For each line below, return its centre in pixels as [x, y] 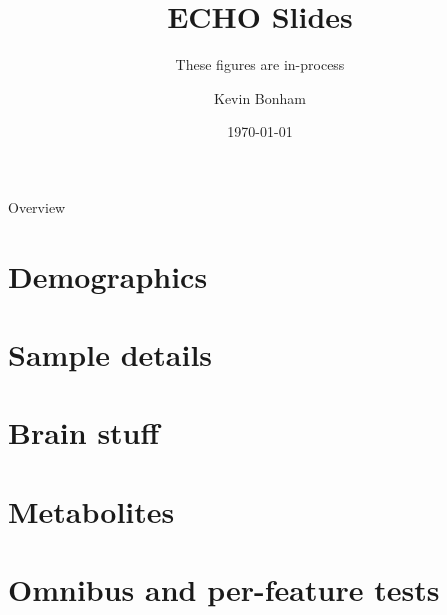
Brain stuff [84, 432]
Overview [37, 206]
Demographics [108, 275]
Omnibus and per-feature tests [224, 589]
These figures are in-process [260, 64]
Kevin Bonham [260, 97]
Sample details [110, 354]
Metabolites [91, 510]
